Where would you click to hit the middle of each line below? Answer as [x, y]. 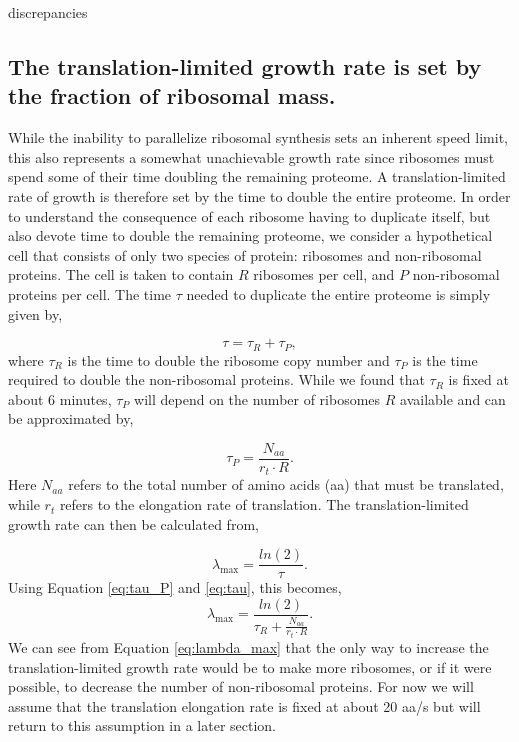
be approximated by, [71, 418]
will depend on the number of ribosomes [257, 398]
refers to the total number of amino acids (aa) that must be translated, [286, 484]
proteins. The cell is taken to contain [121, 274]
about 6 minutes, [60, 398]
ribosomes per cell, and [324, 274]
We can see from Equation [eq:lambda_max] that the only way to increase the [248, 647]
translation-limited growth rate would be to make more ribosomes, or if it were [250, 666]
